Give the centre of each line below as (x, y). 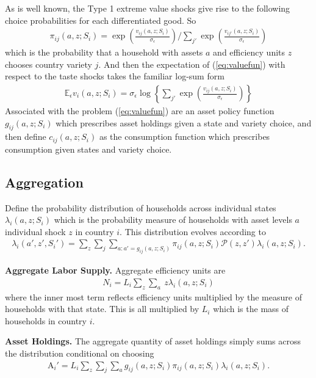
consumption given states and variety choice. (88, 149)
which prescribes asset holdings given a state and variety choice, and (184, 122)
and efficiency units (249, 52)
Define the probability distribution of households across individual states (141, 207)
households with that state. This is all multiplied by (102, 309)
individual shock (35, 231)
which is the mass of (251, 309)
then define (26, 136)
